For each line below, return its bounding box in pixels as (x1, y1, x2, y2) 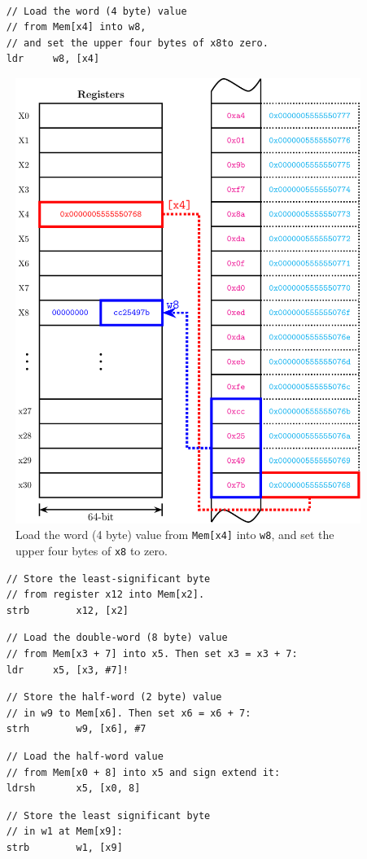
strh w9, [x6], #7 (6, 723, 146, 735)
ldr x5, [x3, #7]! (6, 664, 129, 676)
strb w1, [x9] (6, 842, 123, 853)
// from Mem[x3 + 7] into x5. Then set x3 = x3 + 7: (6, 648, 298, 660)
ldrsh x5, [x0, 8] (6, 782, 141, 795)
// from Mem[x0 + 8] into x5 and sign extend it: (6, 766, 281, 778)
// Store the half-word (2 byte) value (6, 691, 222, 703)
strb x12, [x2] (6, 604, 129, 616)
